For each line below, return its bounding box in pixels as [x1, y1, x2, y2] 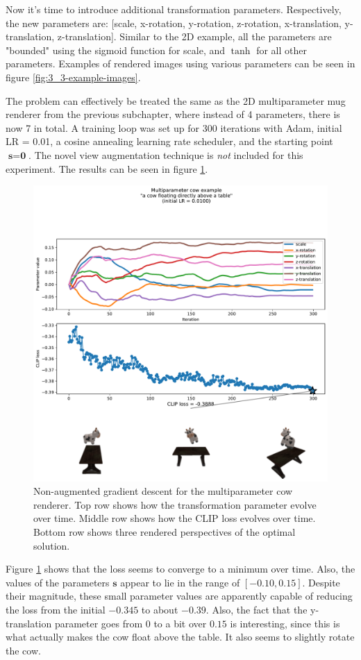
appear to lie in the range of [120, 575, 240, 589]
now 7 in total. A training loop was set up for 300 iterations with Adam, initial [6, 120, 342, 135]
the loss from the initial [6, 602, 106, 616]
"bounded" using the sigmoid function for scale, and [6, 42, 226, 57]
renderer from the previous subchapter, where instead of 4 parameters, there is [6, 107, 340, 121]
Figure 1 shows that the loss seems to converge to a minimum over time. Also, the [6, 561, 355, 576]
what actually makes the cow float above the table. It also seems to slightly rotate [6, 629, 355, 644]
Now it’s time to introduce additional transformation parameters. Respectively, [6, 2, 342, 16]
